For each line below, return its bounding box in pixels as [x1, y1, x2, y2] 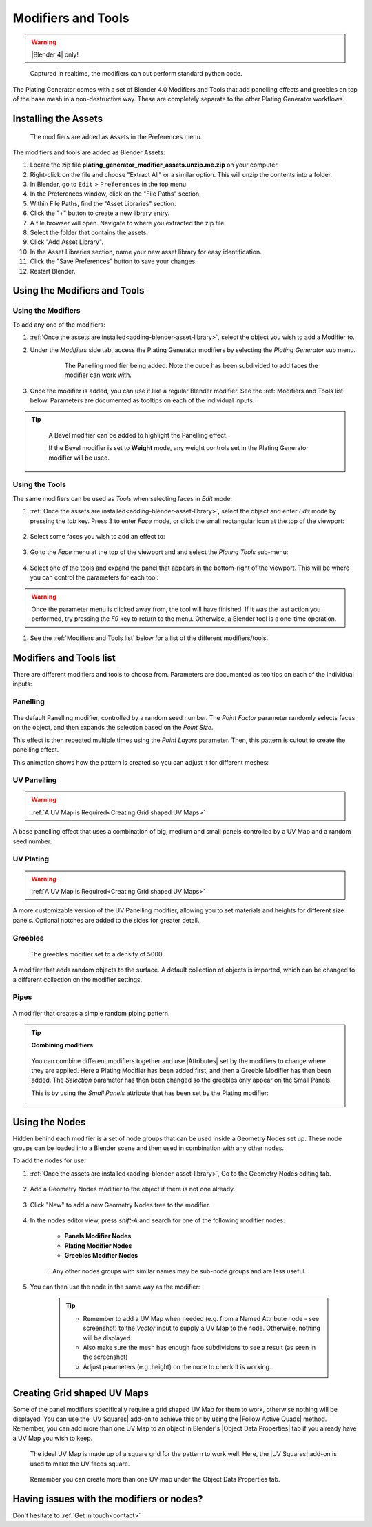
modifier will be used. [48, 453, 110, 462]
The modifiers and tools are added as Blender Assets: [12, 148, 165, 156]
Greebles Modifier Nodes [64, 1251, 138, 1260]
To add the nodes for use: [12, 1156, 86, 1165]
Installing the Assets [12, 112, 103, 124]
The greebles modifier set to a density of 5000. [30, 950, 165, 958]
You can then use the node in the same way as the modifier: [30, 1282, 200, 1291]
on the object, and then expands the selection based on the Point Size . [12, 724, 214, 732]
